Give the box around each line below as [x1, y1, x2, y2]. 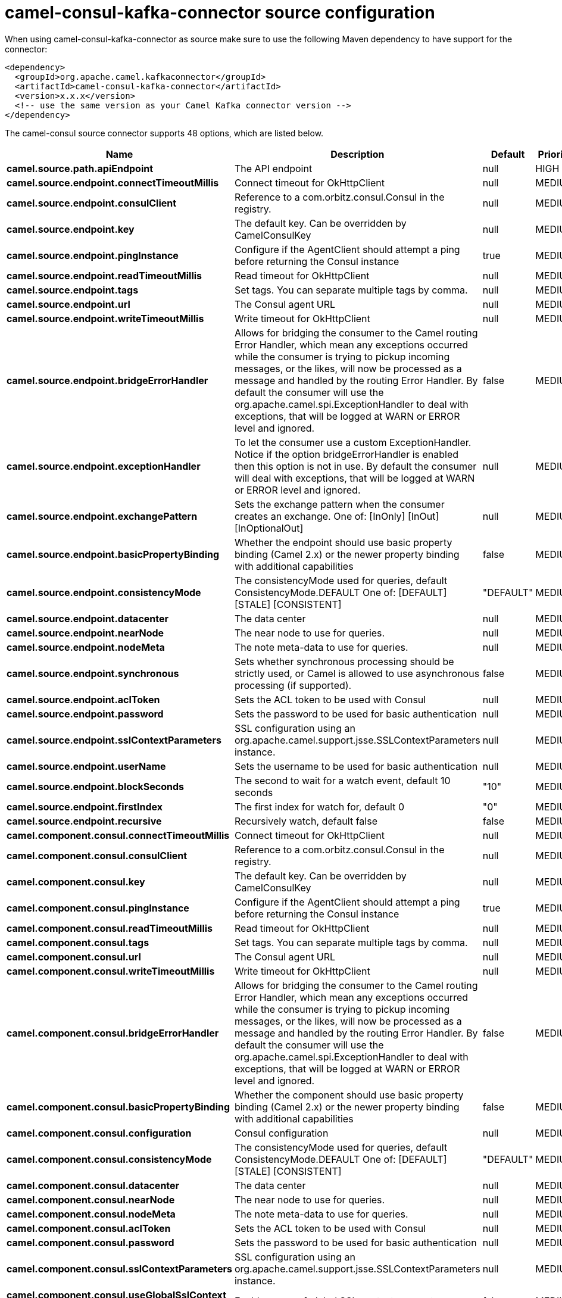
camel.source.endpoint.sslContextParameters [7, 734, 221, 746]
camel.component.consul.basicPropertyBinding [7, 1100, 230, 1113]
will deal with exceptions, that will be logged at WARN [234, 472, 475, 484]
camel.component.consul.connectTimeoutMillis [7, 829, 230, 841]
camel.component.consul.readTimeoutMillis [7, 922, 213, 934]
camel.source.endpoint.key [7, 223, 135, 235]
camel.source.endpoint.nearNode [7, 626, 164, 639]
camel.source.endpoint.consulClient [7, 196, 177, 209]
